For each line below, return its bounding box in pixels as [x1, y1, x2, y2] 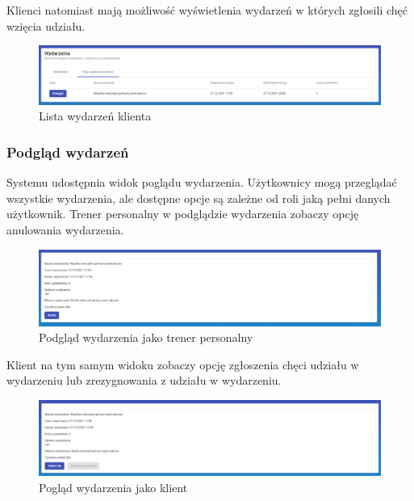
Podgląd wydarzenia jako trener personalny [39, 329, 253, 346]
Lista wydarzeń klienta [39, 107, 152, 124]
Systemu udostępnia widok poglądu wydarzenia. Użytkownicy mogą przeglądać [6, 174, 397, 191]
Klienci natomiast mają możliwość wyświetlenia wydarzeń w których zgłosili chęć [6, 2, 408, 18]
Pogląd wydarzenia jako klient [39, 478, 188, 495]
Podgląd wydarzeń [6, 142, 129, 162]
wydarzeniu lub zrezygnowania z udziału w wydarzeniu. [6, 372, 282, 389]
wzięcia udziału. [6, 17, 86, 34]
